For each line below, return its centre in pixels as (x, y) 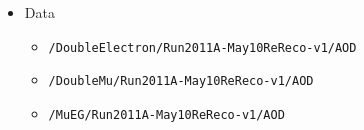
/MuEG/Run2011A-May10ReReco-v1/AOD (166, 114)
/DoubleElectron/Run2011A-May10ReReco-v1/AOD (202, 47)
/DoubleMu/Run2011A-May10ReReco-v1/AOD (181, 81)
